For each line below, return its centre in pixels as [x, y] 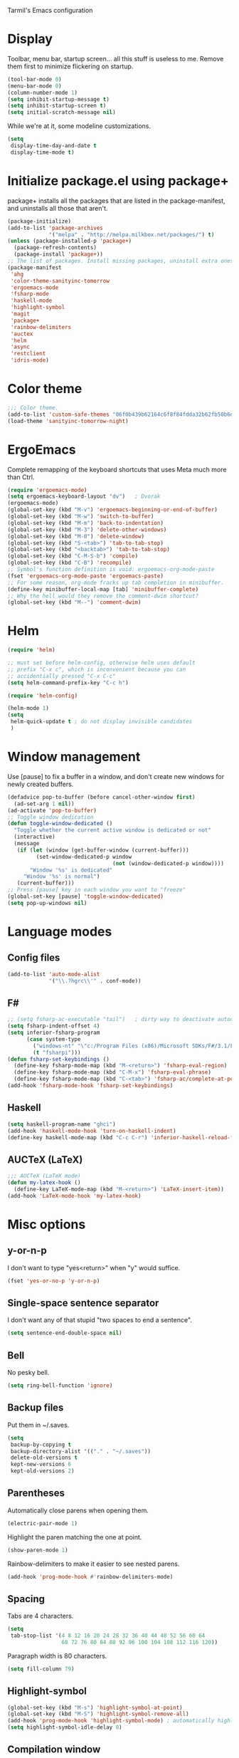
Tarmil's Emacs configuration [50, 10]
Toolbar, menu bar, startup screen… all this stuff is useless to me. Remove [116, 58]
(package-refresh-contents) [55, 248]
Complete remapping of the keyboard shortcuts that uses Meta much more [117, 469]
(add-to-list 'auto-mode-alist [54, 974]
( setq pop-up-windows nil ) [47, 903]
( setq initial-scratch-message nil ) [62, 113]
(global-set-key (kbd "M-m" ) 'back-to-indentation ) [85, 523]
